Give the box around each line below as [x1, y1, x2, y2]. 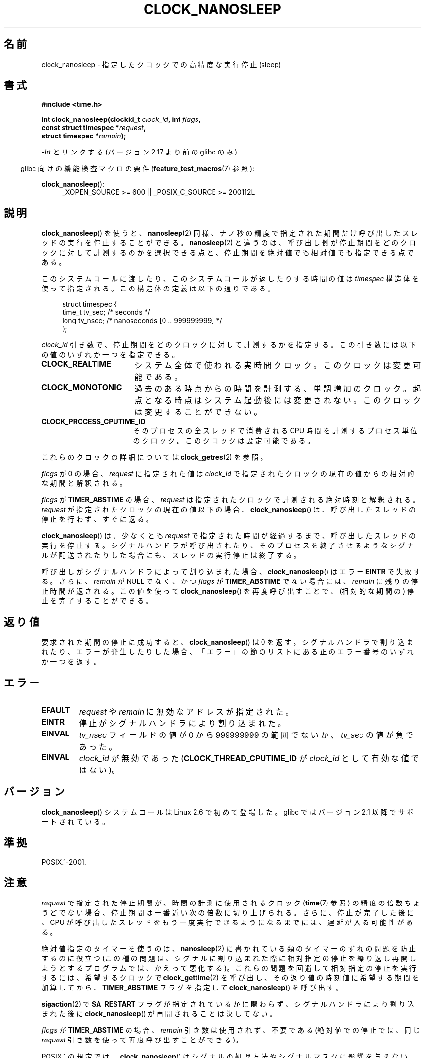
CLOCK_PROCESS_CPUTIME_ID [41, 417, 146, 426]
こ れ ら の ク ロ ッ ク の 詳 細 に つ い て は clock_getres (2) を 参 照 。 [41, 453, 267, 461]
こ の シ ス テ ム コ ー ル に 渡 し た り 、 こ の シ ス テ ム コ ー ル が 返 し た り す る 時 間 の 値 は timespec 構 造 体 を [41, 274, 419, 283]
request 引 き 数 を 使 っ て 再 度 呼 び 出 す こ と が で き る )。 [41, 1035, 243, 1044]
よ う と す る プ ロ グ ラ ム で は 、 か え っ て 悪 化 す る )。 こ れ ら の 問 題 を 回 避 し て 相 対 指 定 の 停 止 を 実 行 [41, 963, 416, 972]
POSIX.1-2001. [41, 857, 86, 866]
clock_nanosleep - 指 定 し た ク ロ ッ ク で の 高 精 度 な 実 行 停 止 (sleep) [41, 60, 281, 68]
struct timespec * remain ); [41, 132, 126, 140]
